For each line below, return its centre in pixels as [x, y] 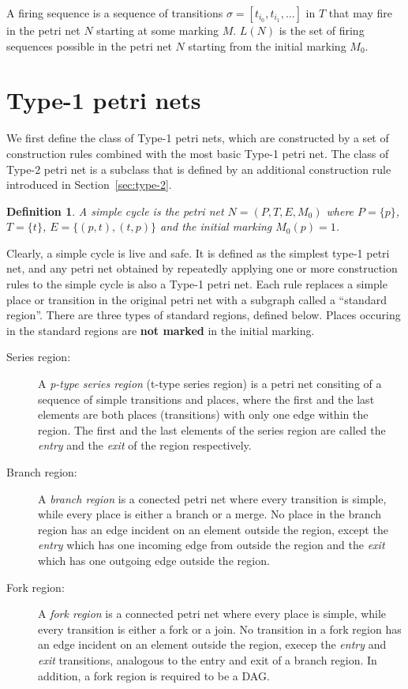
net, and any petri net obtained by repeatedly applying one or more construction [202, 268]
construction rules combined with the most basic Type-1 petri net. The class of [198, 153]
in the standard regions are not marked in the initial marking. [161, 330]
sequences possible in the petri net [89, 45]
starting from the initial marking [267, 45]
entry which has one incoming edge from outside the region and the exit [211, 545]
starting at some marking [157, 30]
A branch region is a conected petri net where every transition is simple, [212, 498]
